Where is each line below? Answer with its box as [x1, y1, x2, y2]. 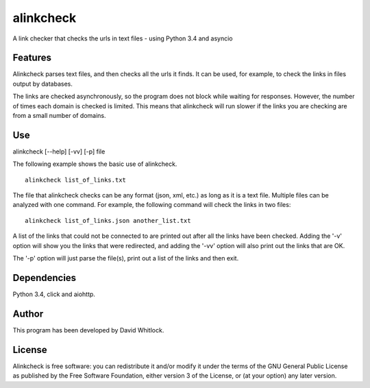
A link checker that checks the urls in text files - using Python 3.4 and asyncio [12, 34, 233, 43]
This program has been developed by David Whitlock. [12, 326, 164, 334]
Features [12, 52, 51, 64]
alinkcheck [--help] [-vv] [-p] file [12, 147, 106, 156]
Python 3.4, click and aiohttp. [12, 290, 96, 298]
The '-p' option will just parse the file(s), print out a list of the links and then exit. [12, 254, 239, 263]
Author [12, 308, 44, 319]
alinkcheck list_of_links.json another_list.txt [25, 217, 191, 224]
